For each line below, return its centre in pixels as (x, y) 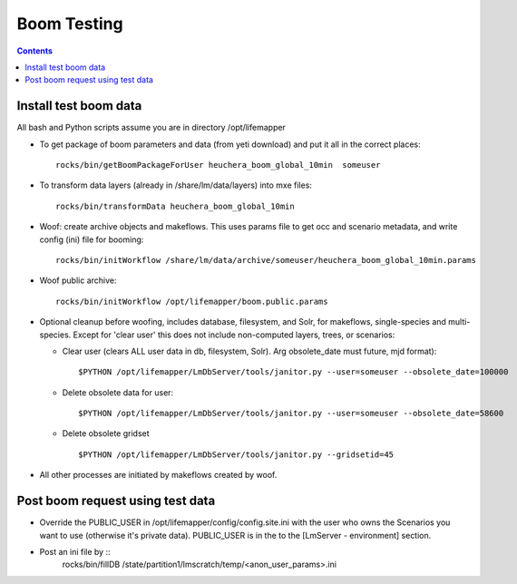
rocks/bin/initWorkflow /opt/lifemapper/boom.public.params (192, 301)
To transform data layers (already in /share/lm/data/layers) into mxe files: (176, 185)
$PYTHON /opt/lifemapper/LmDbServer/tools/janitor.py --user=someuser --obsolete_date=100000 (293, 372)
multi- (459, 322)
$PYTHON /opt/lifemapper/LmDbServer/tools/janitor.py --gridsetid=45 (236, 454)
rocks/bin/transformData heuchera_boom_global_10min (175, 206)
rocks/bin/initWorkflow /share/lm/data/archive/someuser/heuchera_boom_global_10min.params (266, 260)
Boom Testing (70, 24)
